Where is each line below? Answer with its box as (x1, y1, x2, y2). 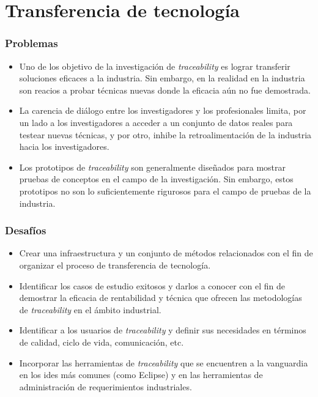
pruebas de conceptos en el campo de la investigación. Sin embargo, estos (19, 173, 294, 185)
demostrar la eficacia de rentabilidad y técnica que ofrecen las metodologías (19, 291, 302, 304)
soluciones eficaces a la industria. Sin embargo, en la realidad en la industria (19, 72, 305, 84)
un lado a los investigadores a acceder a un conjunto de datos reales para (19, 116, 293, 128)
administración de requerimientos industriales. (19, 380, 192, 393)
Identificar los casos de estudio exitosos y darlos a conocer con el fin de (19, 279, 286, 292)
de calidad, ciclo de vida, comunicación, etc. (19, 335, 184, 348)
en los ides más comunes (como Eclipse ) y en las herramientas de (19, 368, 263, 381)
